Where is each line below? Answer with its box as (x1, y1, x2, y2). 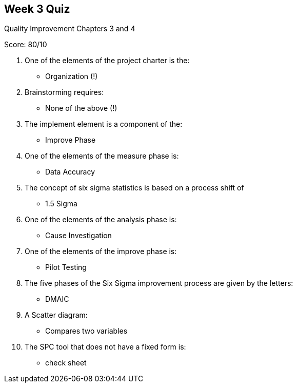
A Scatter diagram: (25, 311, 88, 320)
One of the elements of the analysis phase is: (25, 215, 177, 224)
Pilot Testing (45, 263, 87, 272)
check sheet (45, 358, 87, 367)
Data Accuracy (45, 167, 95, 177)
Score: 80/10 (4, 40, 47, 49)
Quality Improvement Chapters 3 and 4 (4, 24, 135, 33)
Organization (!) (45, 72, 98, 81)
